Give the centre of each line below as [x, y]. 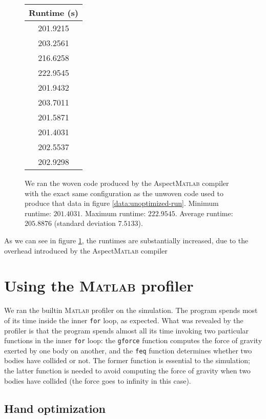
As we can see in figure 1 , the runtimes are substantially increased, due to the [126, 240]
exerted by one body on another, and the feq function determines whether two [128, 350]
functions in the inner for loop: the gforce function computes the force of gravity [133, 340]
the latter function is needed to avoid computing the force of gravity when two [127, 371]
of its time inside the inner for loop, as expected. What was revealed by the [124, 320]
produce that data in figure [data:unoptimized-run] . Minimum [122, 203]
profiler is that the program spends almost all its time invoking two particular [127, 330]
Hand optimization [55, 408]
